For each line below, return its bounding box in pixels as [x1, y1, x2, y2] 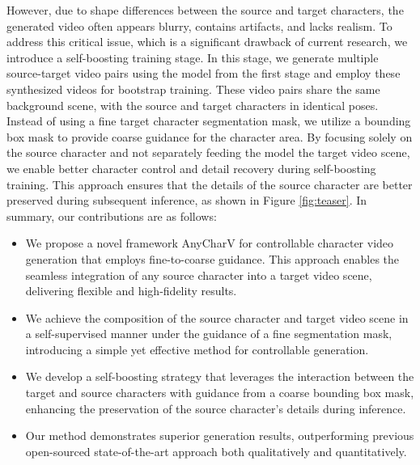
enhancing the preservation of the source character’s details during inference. [25, 399, 406, 416]
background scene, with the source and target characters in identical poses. [6, 96, 379, 113]
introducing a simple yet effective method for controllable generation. [25, 340, 369, 357]
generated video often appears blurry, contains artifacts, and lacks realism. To [6, 17, 392, 34]
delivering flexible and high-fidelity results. [25, 282, 237, 299]
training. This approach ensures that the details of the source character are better [6, 175, 413, 192]
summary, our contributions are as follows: [6, 207, 217, 224]
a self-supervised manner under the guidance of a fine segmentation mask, [25, 325, 392, 342]
